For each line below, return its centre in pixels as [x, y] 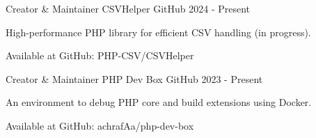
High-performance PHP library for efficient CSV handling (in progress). [158, 32]
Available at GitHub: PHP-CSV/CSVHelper [100, 55]
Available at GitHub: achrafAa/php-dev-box [100, 125]
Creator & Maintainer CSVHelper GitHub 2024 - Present [128, 8]
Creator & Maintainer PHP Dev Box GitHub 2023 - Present [134, 78]
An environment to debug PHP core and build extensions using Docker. [159, 102]
